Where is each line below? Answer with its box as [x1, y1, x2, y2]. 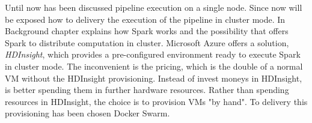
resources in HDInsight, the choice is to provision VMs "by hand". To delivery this [5, 95, 308, 107]
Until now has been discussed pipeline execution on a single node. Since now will [5, 1, 302, 13]
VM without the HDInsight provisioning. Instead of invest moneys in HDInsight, [5, 71, 302, 84]
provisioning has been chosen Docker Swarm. [5, 107, 170, 119]
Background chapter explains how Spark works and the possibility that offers [5, 25, 289, 37]
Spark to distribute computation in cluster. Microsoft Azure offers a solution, [5, 36, 289, 49]
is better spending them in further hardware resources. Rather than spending [5, 83, 289, 96]
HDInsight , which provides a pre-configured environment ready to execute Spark [5, 48, 301, 61]
